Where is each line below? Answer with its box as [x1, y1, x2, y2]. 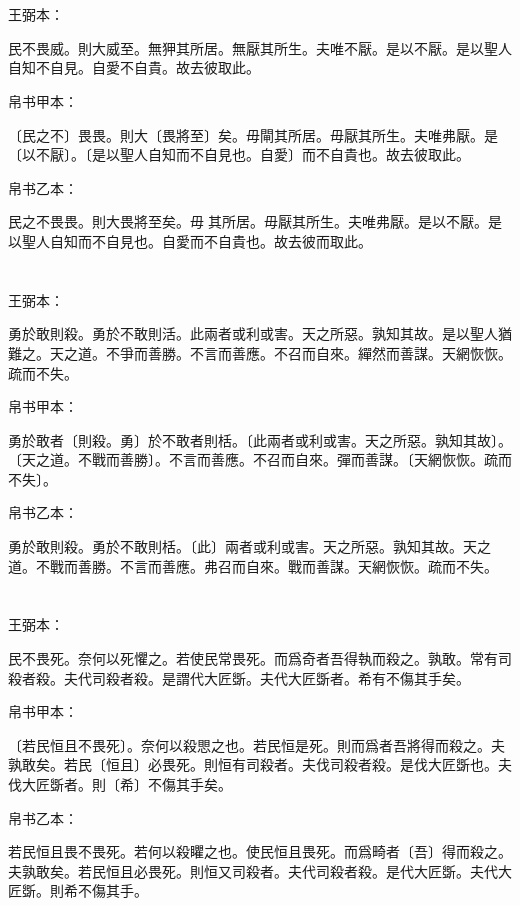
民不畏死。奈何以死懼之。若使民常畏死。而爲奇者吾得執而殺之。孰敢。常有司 [8, 648, 512, 669]
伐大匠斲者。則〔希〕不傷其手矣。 [8, 774, 232, 794]
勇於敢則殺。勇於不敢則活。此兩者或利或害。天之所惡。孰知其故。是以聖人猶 [8, 323, 512, 344]
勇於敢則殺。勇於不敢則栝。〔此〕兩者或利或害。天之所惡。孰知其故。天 [8, 536, 477, 557]
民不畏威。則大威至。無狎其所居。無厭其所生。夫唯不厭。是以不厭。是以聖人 [8, 37, 512, 58]
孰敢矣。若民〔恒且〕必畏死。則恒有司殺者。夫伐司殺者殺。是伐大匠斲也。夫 [8, 754, 512, 775]
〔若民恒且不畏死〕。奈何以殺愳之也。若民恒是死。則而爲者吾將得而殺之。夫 [8, 734, 505, 755]
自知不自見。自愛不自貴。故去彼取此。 [8, 57, 260, 78]
